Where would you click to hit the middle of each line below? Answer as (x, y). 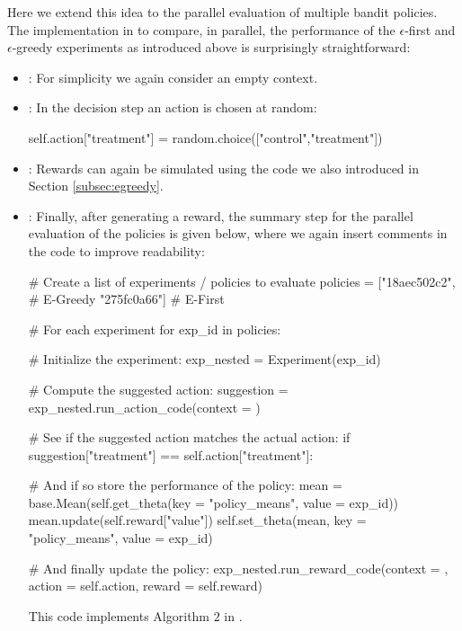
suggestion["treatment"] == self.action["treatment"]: (171, 454)
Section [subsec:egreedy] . (96, 186)
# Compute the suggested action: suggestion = (158, 389)
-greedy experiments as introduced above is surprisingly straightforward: (211, 47)
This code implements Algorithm (119, 615)
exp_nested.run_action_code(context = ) (144, 407)
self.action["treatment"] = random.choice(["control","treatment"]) (205, 137)
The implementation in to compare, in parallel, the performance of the (201, 29)
